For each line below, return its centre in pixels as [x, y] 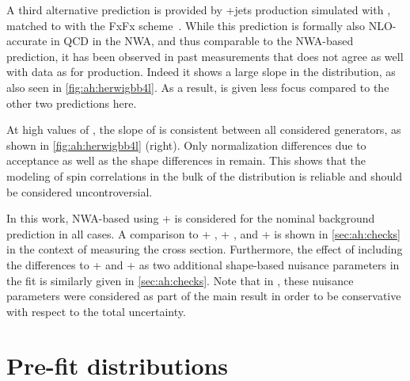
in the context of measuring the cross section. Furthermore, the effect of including [205, 249]
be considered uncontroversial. [80, 191]
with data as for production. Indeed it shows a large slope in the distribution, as [201, 72]
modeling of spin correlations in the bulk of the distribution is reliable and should [204, 175]
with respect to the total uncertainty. [96, 311]
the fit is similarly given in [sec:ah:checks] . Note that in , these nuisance [180, 280]
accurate [27, 41]
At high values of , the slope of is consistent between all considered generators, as [204, 130]
